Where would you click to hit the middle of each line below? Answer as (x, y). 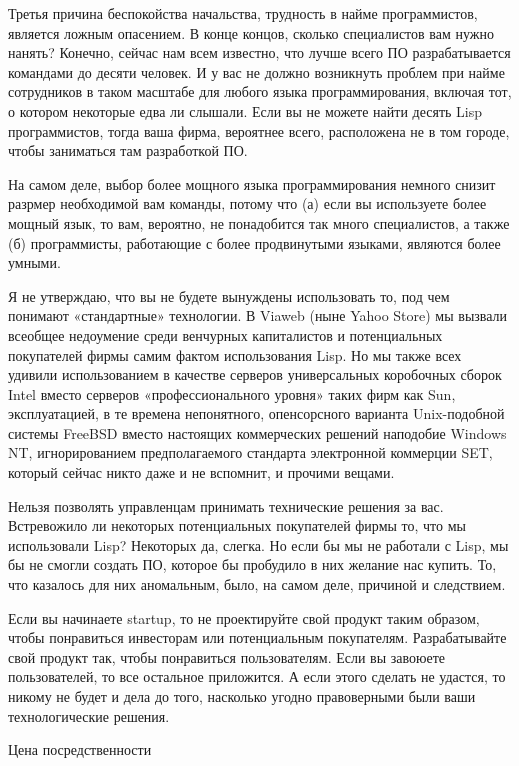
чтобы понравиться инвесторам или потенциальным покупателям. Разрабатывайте (257, 637)
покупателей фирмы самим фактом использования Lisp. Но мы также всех (235, 354)
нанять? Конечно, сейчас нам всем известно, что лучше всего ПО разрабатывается (259, 52)
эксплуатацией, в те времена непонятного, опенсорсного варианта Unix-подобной (256, 413)
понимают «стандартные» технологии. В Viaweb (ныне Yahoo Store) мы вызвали (258, 315)
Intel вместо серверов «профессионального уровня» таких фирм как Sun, (232, 393)
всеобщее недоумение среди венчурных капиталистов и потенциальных (225, 334)
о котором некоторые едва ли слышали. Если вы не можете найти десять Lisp (245, 110)
